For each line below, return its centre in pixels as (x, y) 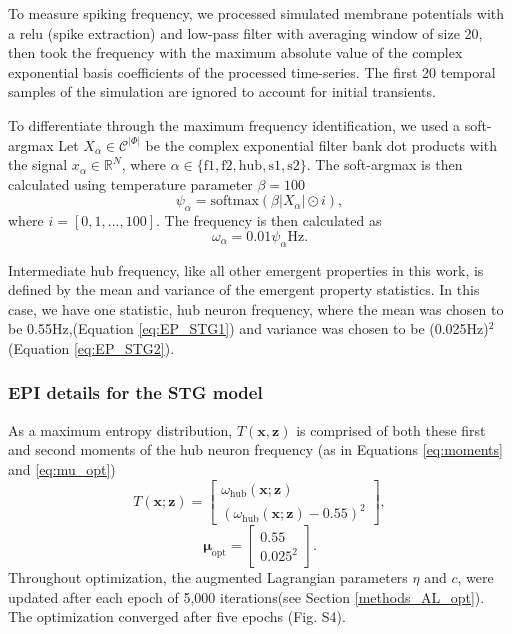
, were (475, 577)
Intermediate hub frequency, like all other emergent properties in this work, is (246, 269)
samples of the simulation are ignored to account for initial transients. (222, 91)
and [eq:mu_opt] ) (62, 468)
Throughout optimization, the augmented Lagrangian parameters (208, 577)
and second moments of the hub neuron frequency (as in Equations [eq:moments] (255, 449)
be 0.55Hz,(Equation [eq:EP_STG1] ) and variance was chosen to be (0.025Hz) (248, 328)
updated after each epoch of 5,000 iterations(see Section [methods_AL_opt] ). (246, 596)
